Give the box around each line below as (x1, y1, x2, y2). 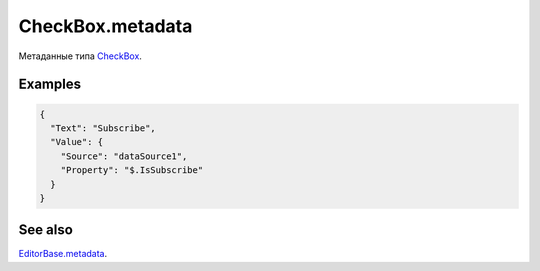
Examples (18, 76, 82, 93)
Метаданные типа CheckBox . (18, 50, 142, 62)
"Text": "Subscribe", (50, 122, 157, 134)
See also (18, 221, 74, 239)
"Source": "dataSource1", (60, 150, 188, 162)
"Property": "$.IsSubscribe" (60, 165, 204, 176)
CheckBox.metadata (18, 15, 193, 37)
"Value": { (50, 136, 104, 148)
